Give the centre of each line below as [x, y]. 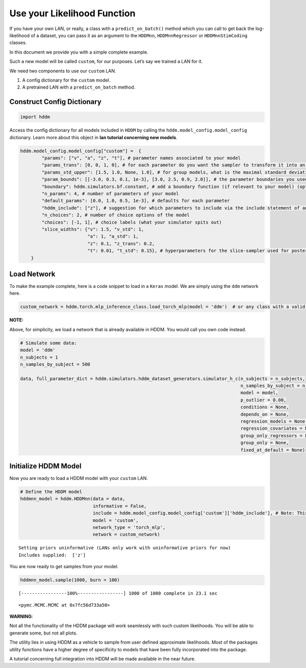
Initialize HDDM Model [45, 466]
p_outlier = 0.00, [263, 400]
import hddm [35, 117]
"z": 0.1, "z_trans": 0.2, [121, 244]
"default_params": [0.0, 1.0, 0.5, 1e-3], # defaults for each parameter [136, 201]
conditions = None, [265, 407]
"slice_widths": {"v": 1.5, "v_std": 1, [93, 229]
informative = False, [120, 506]
